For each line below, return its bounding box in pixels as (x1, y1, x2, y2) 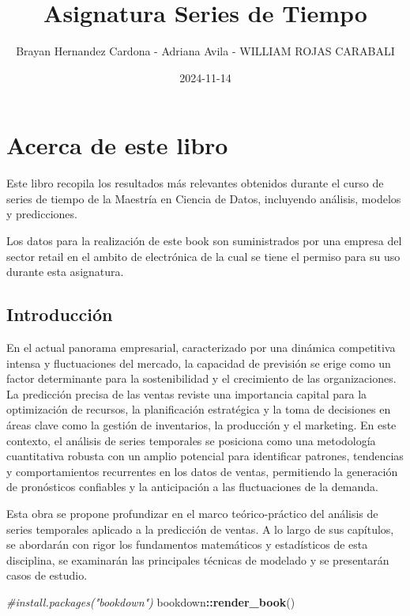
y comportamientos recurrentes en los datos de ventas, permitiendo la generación (6, 463, 398, 479)
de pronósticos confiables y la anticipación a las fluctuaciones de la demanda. (6, 478, 378, 495)
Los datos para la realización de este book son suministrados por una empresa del (6, 232, 402, 249)
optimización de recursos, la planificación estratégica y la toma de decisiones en (6, 401, 391, 418)
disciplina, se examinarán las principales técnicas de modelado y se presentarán (6, 551, 389, 568)
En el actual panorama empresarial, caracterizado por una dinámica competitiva (6, 339, 396, 356)
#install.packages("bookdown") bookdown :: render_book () (6, 593, 295, 610)
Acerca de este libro (6, 129, 228, 161)
